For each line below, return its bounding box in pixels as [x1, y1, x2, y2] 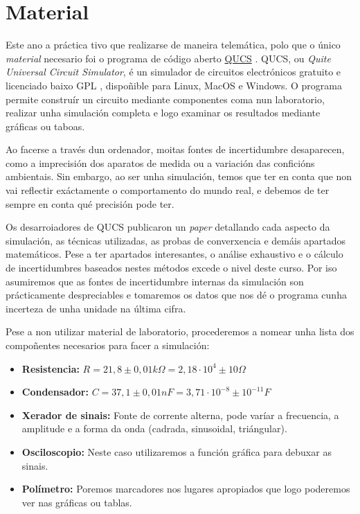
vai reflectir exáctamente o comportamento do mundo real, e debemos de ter [6, 183, 330, 197]
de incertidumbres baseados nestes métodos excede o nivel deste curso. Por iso [6, 260, 337, 275]
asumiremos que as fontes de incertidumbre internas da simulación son [6, 274, 304, 288]
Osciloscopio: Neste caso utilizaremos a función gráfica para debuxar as [21, 444, 332, 459]
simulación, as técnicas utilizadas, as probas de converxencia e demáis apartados [6, 233, 346, 247]
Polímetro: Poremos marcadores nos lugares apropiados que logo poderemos [21, 481, 350, 496]
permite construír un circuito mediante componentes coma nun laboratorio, [6, 91, 325, 106]
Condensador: [21, 384, 89, 399]
